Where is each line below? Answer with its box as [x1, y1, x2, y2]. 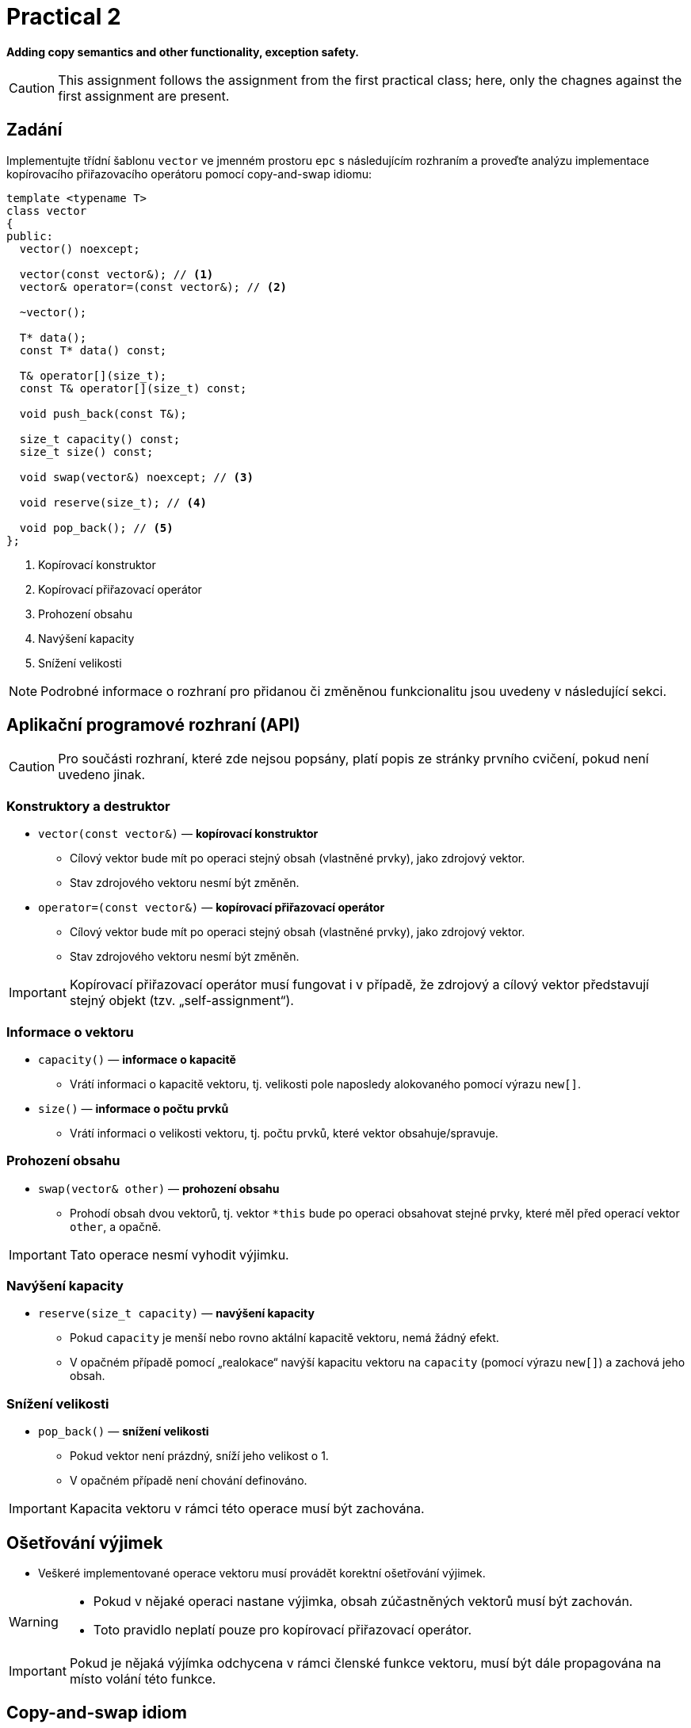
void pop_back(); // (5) [19, 521, 174, 534]
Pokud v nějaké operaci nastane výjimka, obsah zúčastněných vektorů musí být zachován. [93, 1593, 633, 1610]
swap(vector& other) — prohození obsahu [38, 1181, 280, 1195]
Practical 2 [6, 3, 121, 30]
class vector [6, 204, 87, 217]
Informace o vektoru [6, 1023, 134, 1040]
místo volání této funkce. [69, 1671, 216, 1688]
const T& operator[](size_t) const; [19, 381, 247, 395]
